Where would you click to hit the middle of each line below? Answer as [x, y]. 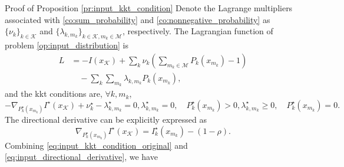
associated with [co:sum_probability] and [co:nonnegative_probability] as [138, 19]
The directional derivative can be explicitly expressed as [106, 119]
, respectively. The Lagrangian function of [198, 31]
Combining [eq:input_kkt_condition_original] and [96, 145]
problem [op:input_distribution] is [67, 45]
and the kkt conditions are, [54, 94]
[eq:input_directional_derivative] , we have [81, 157]
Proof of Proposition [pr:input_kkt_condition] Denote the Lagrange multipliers [149, 8]
